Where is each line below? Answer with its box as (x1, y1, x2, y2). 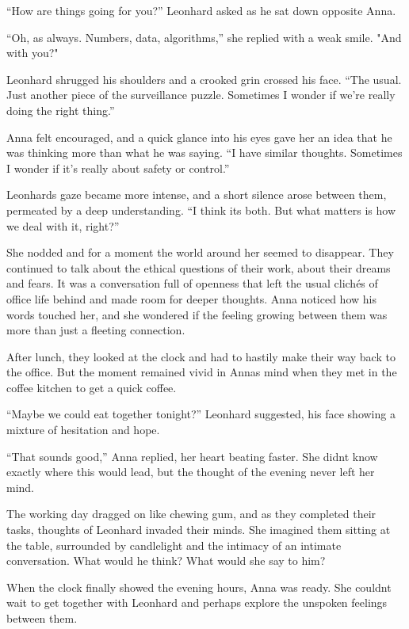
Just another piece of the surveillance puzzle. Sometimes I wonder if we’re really (6, 86, 396, 103)
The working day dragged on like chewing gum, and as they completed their (6, 505, 377, 522)
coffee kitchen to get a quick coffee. (6, 379, 177, 395)
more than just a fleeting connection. (6, 322, 185, 338)
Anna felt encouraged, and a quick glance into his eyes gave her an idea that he (6, 128, 392, 145)
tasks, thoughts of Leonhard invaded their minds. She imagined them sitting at (6, 521, 391, 538)
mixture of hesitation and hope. (6, 421, 160, 438)
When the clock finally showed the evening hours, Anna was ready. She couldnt (6, 578, 392, 595)
